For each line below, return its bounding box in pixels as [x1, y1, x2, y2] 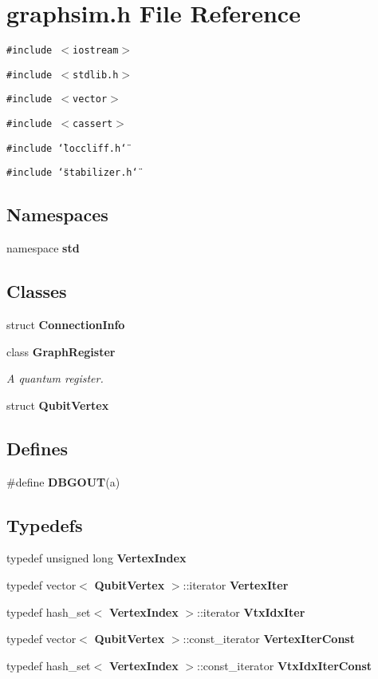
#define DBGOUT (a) [6, 473, 120, 490]
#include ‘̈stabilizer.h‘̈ [6, 167, 138, 179]
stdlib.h [73, 69, 119, 81]
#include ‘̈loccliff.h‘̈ [6, 142, 127, 154]
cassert [73, 118, 113, 130]
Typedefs [6, 512, 83, 537]
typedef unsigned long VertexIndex [6, 550, 187, 566]
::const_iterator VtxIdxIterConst [197, 657, 372, 673]
